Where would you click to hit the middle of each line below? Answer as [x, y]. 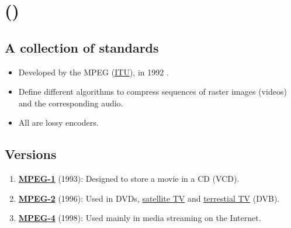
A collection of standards [82, 47]
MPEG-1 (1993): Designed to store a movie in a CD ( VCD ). [129, 179]
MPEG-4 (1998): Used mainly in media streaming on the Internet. [140, 218]
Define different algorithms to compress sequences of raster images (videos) [153, 91]
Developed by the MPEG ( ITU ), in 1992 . [93, 72]
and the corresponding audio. [71, 103]
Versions [31, 154]
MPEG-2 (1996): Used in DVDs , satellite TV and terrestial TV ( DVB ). [149, 198]
